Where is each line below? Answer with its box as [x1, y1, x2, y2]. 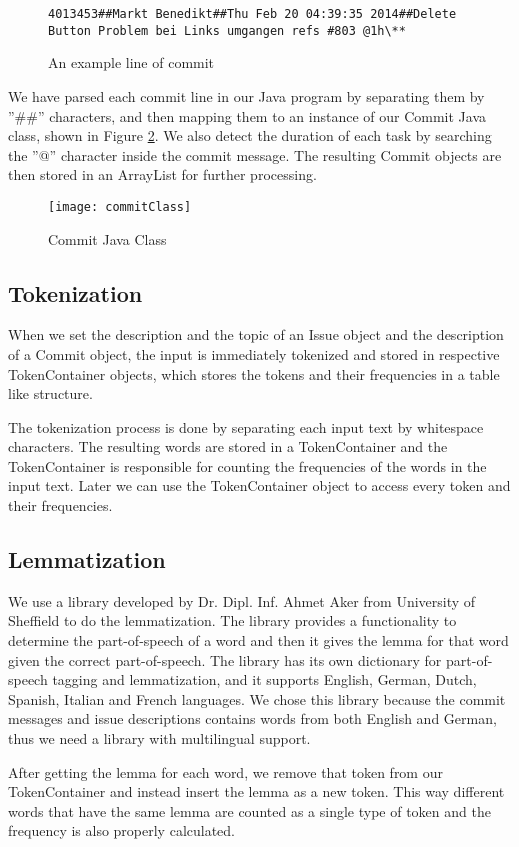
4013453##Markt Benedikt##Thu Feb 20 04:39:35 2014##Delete [48, 7, 457, 21]
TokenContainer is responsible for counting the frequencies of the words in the [8, 455, 487, 476]
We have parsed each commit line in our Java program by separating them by [8, 85, 485, 106]
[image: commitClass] [48, 199, 192, 214]
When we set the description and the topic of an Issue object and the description [8, 324, 504, 345]
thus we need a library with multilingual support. [8, 728, 311, 749]
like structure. [8, 383, 93, 404]
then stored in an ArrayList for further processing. [8, 164, 317, 185]
